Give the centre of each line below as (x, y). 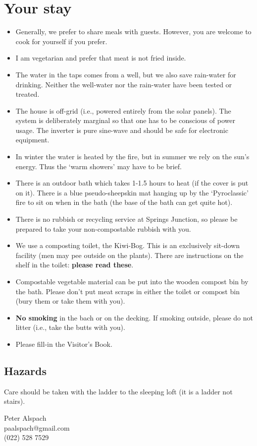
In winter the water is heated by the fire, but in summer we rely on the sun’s (132, 157)
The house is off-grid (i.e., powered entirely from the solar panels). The (123, 110)
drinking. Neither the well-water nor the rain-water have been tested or (124, 84)
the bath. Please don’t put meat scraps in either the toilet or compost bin (128, 291)
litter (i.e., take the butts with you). (70, 327)
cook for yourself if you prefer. (61, 41)
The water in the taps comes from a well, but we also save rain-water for (126, 74)
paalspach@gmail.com (37, 427)
